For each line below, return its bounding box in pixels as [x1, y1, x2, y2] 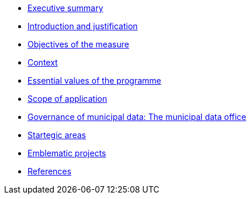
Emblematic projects [27, 148, 106, 158]
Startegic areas [27, 130, 86, 140]
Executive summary [27, 3, 104, 13]
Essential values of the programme [27, 76, 161, 85]
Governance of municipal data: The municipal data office [27, 112, 246, 122]
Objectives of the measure [27, 39, 129, 49]
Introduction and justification [27, 21, 138, 31]
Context [27, 57, 58, 67]
